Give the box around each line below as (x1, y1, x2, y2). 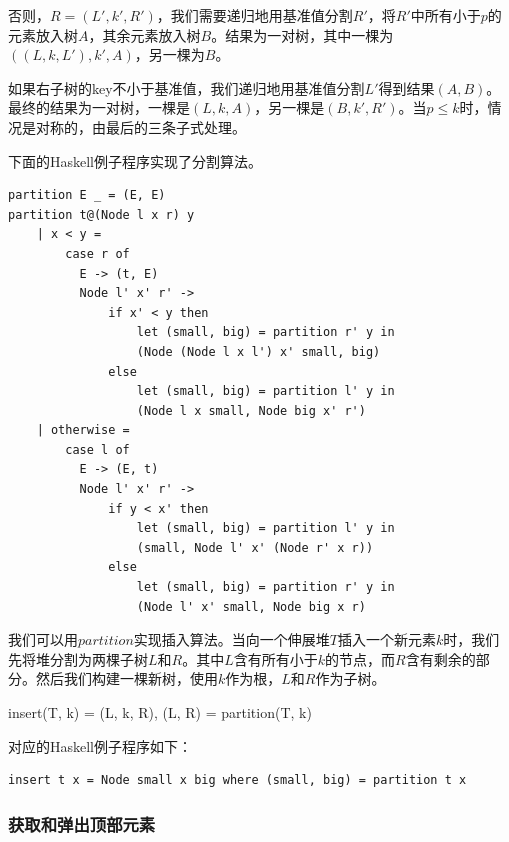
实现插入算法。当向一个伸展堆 (133, 629, 330, 650)
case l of (65, 442, 130, 457)
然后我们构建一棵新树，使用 (35, 668, 218, 689)
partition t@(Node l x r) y (8, 207, 195, 222)
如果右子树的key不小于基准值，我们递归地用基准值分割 (8, 77, 365, 98)
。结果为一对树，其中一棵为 (211, 24, 394, 45)
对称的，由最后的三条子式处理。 (35, 116, 246, 137)
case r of (65, 246, 130, 261)
